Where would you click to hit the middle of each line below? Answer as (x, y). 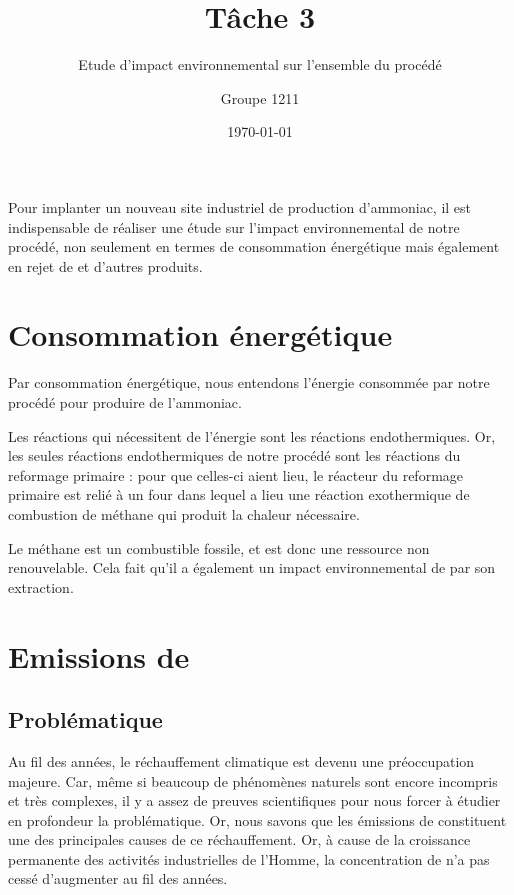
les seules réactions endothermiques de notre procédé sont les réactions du (234, 455)
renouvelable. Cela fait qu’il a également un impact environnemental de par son (252, 567)
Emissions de (99, 655)
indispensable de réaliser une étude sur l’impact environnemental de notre (234, 226)
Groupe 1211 (260, 97)
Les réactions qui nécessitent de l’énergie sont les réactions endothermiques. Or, (252, 435)
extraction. (41, 586)
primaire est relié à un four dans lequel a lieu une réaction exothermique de (239, 494)
